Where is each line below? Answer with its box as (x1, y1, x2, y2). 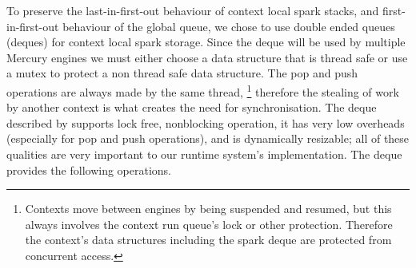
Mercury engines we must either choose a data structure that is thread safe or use (6, 49, 408, 65)
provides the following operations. (6, 161, 171, 178)
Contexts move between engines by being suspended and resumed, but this (25, 200, 392, 217)
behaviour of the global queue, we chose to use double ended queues (62, 18, 395, 34)
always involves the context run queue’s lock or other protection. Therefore (25, 215, 393, 232)
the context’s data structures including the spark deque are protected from (25, 231, 392, 248)
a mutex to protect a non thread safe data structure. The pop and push (6, 65, 358, 81)
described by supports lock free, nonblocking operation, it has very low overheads (6, 114, 405, 131)
